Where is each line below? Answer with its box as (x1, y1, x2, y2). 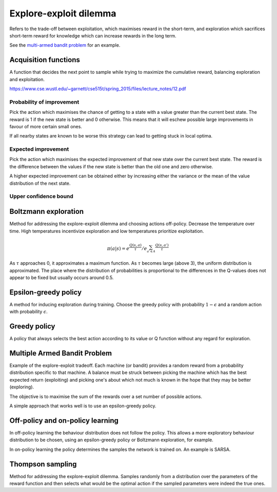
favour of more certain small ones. (9, 123, 82, 129)
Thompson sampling (9, 460, 77, 468)
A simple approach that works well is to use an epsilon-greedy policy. (9, 403, 156, 409)
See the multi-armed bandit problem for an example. (9, 42, 121, 48)
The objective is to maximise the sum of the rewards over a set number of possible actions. (9, 393, 203, 400)
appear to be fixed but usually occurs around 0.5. (9, 274, 114, 281)
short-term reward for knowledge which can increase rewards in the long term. (9, 32, 176, 38)
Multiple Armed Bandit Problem (9, 349, 112, 358)
